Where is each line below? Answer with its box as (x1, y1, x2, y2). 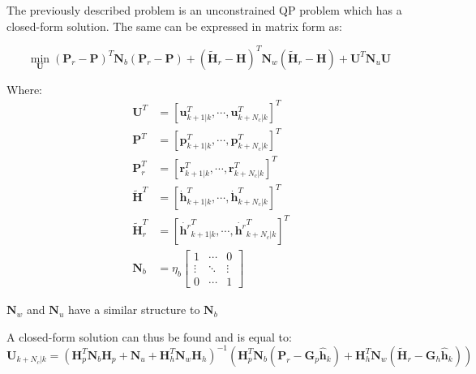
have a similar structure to (67, 301, 200, 318)
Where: (6, 80, 42, 97)
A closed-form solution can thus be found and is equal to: (6, 328, 292, 345)
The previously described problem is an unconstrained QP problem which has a (6, 2, 402, 18)
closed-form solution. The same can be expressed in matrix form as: (6, 17, 342, 34)
